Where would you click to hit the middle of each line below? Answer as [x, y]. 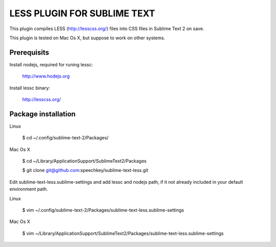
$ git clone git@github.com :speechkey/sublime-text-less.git [85, 170]
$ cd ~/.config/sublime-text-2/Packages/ [65, 138]
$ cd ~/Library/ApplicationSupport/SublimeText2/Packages [84, 161]
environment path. [29, 189]
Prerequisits [29, 52]
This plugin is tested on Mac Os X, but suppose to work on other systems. [87, 38]
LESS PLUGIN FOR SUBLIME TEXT [82, 13]
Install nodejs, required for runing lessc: [51, 64]
